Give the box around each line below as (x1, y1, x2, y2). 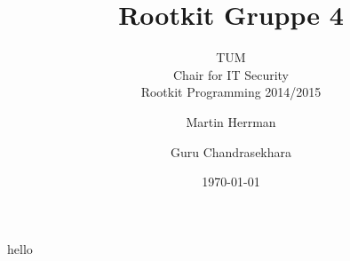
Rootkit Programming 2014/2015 (140, 83, 322, 101)
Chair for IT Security (172, 65, 290, 83)
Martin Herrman (186, 112, 276, 130)
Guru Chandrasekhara (170, 142, 292, 161)
